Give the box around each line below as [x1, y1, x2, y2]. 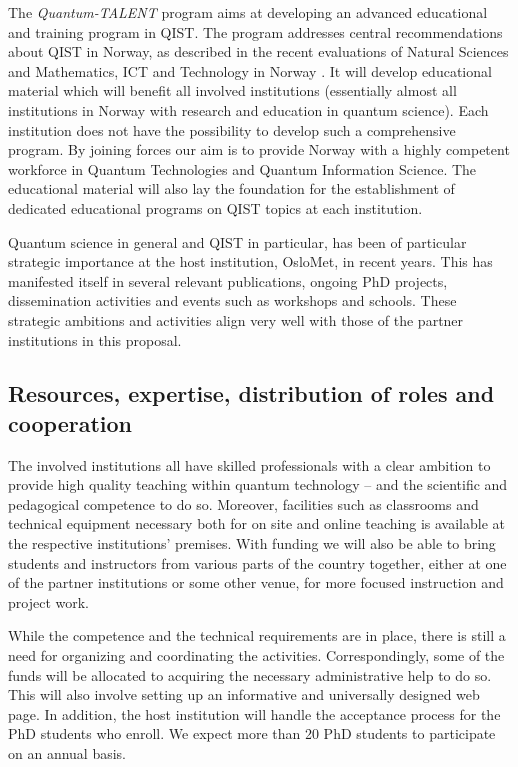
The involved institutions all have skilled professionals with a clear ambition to [8, 454, 491, 475]
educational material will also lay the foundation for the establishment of [8, 178, 455, 199]
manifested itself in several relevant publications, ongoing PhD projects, [8, 270, 448, 291]
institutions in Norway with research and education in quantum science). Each [8, 99, 489, 120]
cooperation [8, 407, 132, 438]
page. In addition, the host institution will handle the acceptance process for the [8, 703, 501, 724]
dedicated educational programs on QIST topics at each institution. [8, 197, 423, 218]
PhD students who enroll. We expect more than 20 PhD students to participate [8, 723, 496, 744]
